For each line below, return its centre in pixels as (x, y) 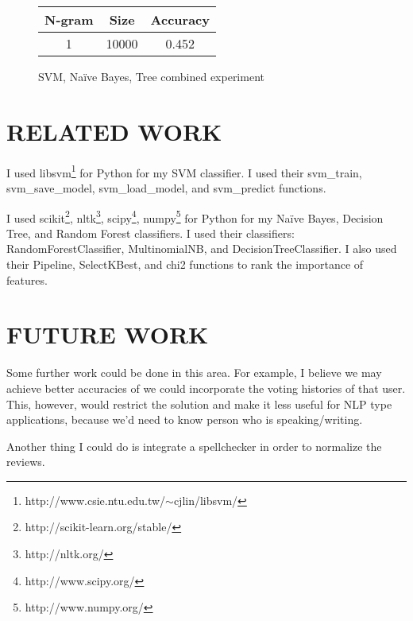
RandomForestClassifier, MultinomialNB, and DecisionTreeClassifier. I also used (202, 248)
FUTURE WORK (108, 334)
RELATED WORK (114, 131)
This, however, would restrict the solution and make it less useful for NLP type (199, 404)
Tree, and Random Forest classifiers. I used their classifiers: (151, 233)
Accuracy (180, 19)
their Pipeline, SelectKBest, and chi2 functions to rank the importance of (185, 264)
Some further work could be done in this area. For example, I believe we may (194, 373)
